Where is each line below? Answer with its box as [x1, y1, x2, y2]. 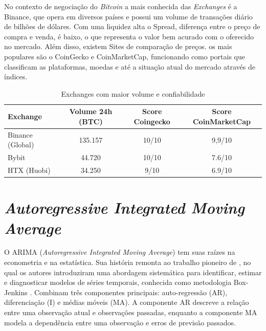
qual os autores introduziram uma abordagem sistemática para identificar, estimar [4, 267, 262, 277]
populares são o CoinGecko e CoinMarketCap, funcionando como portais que [4, 51, 246, 61]
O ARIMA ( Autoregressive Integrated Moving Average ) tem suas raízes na [4, 247, 235, 257]
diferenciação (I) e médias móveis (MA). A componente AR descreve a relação [4, 297, 249, 307]
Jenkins [4, 286, 28, 297]
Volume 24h [69, 106, 113, 117]
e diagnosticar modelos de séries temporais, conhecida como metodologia [4, 277, 232, 288]
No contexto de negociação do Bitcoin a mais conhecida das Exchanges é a [4, 1, 237, 11]
